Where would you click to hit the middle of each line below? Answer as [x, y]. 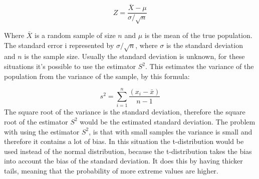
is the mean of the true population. [198, 35]
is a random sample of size [75, 35]
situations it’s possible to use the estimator [70, 66]
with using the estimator [42, 131]
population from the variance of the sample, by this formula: [97, 76]
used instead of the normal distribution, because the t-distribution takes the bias [128, 151]
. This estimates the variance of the [200, 66]
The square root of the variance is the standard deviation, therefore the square [125, 112]
